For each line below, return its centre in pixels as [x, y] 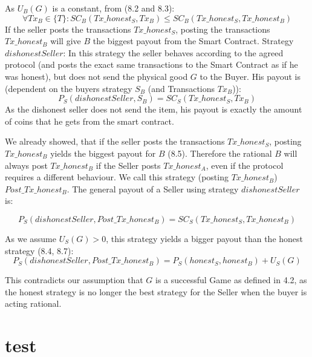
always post [26, 165]
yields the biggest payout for [103, 153]
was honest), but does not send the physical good [96, 76]
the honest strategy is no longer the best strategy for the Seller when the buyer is [156, 291]
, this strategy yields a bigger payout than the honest [205, 238]
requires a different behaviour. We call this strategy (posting [117, 177]
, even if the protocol [245, 165]
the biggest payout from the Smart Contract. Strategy [193, 41]
